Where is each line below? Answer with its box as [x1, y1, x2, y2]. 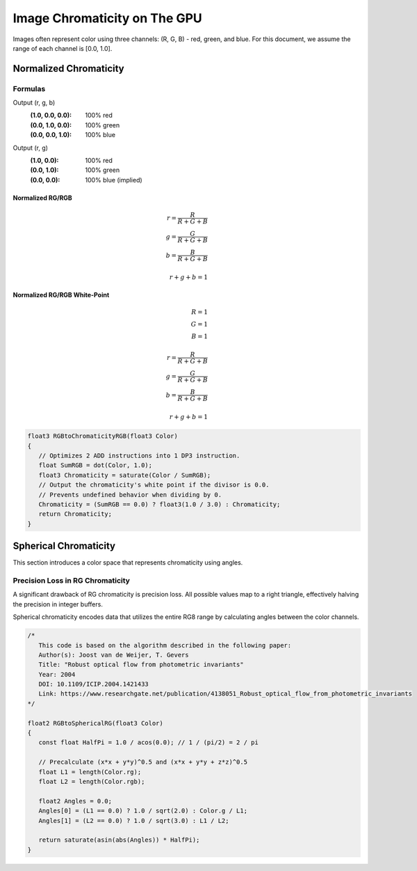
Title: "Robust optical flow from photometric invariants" [38, 661, 244, 668]
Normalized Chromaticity [13, 63, 124, 74]
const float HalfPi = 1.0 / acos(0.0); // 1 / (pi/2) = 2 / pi [38, 739, 259, 746]
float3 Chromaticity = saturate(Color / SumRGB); [38, 471, 211, 479]
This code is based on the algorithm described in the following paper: [38, 641, 292, 649]
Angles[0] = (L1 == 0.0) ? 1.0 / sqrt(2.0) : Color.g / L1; [38, 807, 248, 815]
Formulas [13, 84, 46, 93]
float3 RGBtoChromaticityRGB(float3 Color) [27, 432, 179, 440]
